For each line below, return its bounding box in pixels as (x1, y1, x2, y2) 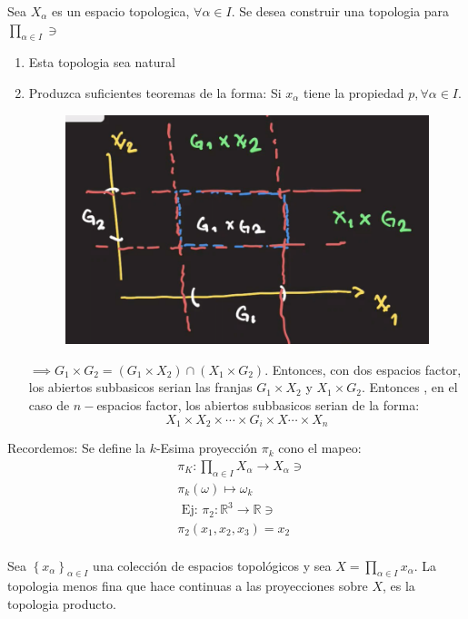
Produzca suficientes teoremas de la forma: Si (28, 83, 282, 102)
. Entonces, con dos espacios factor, (264, 359, 462, 378)
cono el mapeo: (278, 438, 362, 457)
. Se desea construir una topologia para (231, 2, 450, 20)
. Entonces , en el (362, 378, 458, 397)
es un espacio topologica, (51, 2, 190, 20)
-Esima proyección (155, 438, 258, 457)
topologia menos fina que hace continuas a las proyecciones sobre (7, 576, 368, 595)
